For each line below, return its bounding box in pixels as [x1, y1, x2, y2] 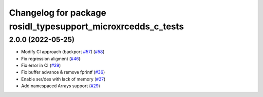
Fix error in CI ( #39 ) [21, 62, 61, 68]
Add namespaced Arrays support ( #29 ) [21, 83, 100, 89]
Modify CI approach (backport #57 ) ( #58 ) [21, 49, 105, 55]
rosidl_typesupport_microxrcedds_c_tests [9, 21, 184, 32]
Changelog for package [9, 7, 107, 18]
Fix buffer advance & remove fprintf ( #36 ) [21, 69, 105, 75]
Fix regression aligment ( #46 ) [21, 56, 81, 61]
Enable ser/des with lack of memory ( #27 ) [21, 76, 106, 82]
